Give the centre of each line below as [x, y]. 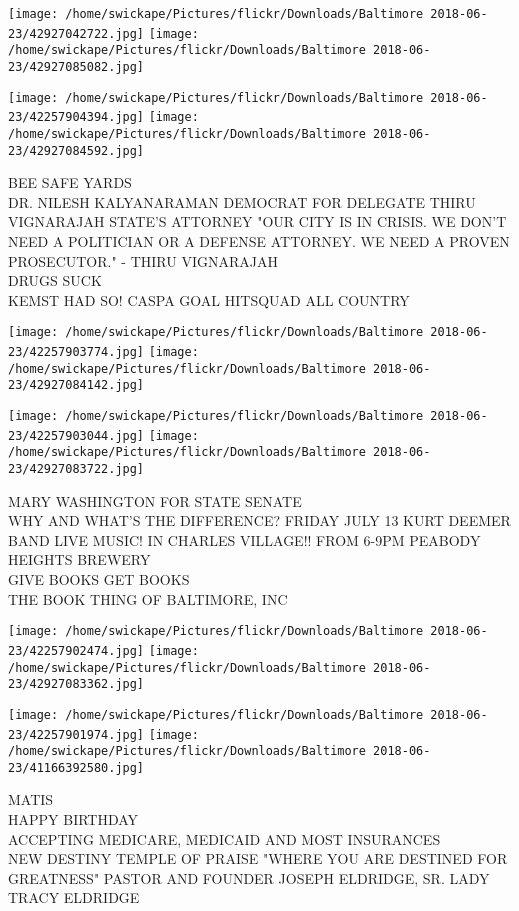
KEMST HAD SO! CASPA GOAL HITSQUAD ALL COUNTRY [209, 299]
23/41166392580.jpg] [76, 767]
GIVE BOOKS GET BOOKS [99, 579]
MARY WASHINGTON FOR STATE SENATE [155, 500]
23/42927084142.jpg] [76, 385]
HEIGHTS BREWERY [79, 559]
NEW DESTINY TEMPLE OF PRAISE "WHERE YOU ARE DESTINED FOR [258, 858]
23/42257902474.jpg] [76, 650]
